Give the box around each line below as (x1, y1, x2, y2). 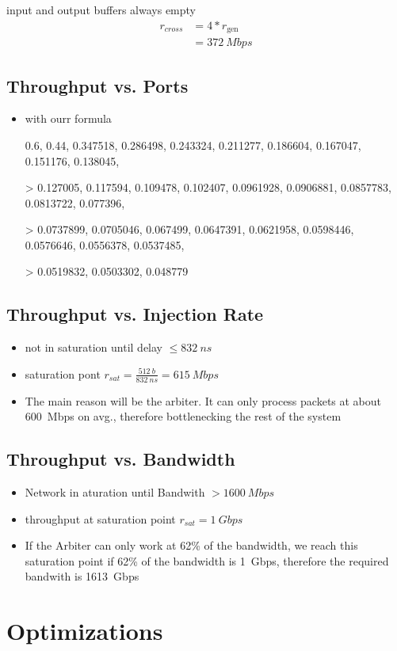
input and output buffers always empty (6, 2, 196, 17)
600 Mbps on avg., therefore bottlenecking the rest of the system (25, 408, 342, 424)
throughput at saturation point (25, 510, 176, 527)
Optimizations (6, 615, 163, 647)
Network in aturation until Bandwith (25, 484, 205, 501)
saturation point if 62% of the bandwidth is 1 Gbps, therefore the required (25, 552, 389, 569)
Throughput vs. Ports (6, 73, 189, 97)
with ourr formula (25, 110, 112, 127)
